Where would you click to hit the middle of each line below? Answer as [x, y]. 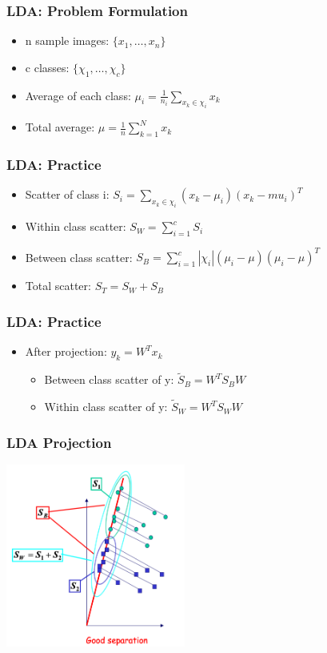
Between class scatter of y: [109, 379]
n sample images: [67, 40]
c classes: [47, 67]
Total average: [60, 127]
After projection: [66, 351]
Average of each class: [78, 95]
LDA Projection [59, 442]
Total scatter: [58, 286]
